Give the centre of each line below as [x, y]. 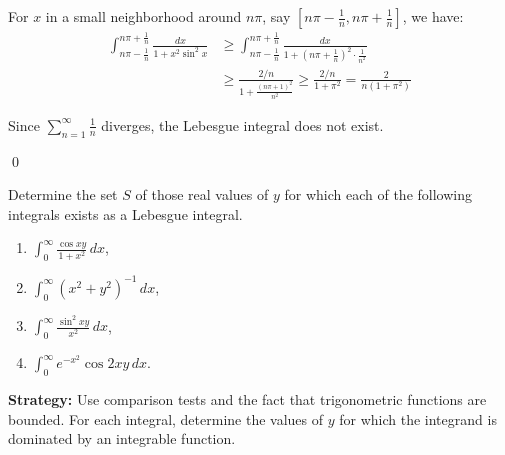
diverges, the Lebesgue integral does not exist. [242, 124]
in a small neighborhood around [143, 16]
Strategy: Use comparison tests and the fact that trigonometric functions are [247, 399]
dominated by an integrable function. [122, 438]
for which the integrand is [418, 418]
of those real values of [202, 194]
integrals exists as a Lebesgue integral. [125, 213]
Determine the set [63, 194]
